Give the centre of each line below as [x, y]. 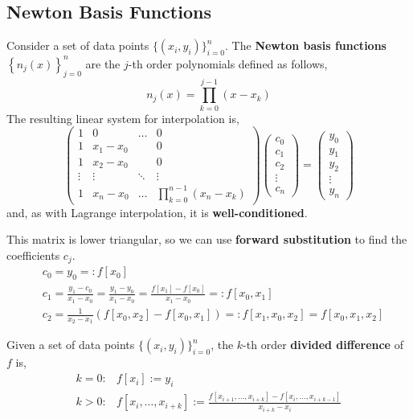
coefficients [33, 255]
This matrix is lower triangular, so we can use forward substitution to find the [207, 239]
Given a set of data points [71, 345]
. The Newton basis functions [306, 45]
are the [103, 63]
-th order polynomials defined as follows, [228, 63]
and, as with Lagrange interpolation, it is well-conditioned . [157, 212]
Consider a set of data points [78, 45]
